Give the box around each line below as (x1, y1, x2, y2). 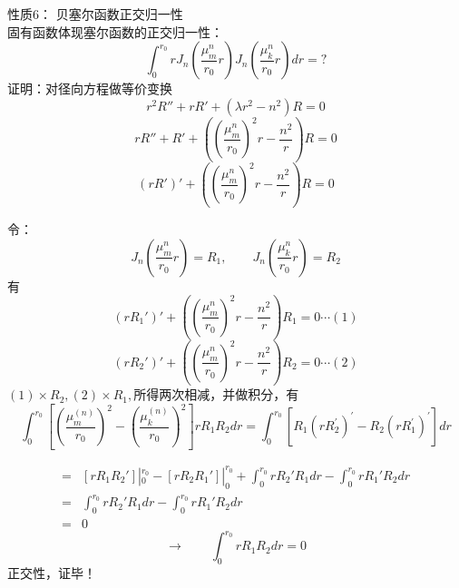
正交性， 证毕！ (7, 563, 96, 583)
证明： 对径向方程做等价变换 (7, 79, 172, 98)
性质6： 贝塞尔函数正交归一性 (7, 5, 183, 23)
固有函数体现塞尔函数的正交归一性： (7, 22, 223, 41)
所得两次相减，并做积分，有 (133, 385, 299, 404)
